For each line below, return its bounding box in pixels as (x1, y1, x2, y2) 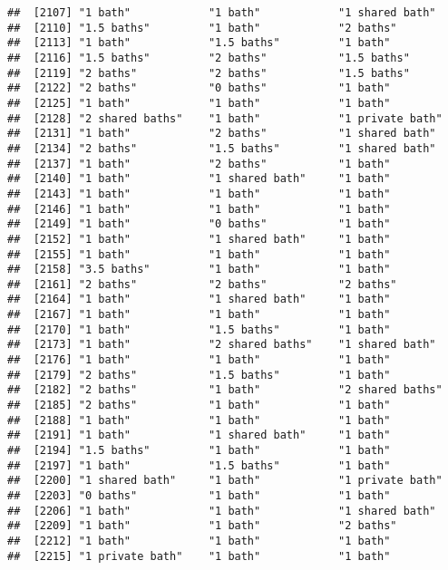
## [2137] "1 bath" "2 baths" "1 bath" (7, 157, 391, 170)
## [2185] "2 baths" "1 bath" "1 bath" (7, 399, 391, 412)
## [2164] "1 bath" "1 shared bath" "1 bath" (7, 293, 391, 306)
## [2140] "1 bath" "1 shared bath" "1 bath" (7, 172, 391, 186)
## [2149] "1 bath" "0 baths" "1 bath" (7, 217, 391, 231)
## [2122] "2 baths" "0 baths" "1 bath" (7, 82, 391, 95)
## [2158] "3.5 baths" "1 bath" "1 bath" (7, 263, 391, 276)
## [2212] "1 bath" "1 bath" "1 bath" (7, 534, 391, 547)
